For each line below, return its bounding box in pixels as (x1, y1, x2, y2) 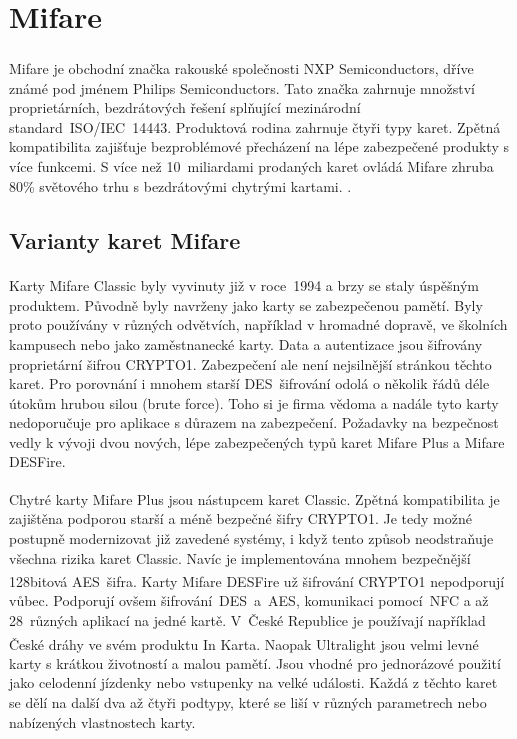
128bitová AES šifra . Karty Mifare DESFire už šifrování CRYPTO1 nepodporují (9, 570, 505, 591)
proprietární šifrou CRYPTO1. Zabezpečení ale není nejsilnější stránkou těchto (9, 353, 492, 374)
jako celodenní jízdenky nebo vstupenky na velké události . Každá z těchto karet (9, 672, 498, 693)
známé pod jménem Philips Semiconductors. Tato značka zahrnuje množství (9, 77, 476, 98)
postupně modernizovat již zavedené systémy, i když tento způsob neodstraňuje (9, 527, 494, 548)
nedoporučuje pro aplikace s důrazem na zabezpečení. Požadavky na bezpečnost (9, 412, 499, 433)
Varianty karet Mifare (9, 224, 241, 255)
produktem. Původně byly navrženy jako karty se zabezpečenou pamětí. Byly (9, 294, 483, 315)
